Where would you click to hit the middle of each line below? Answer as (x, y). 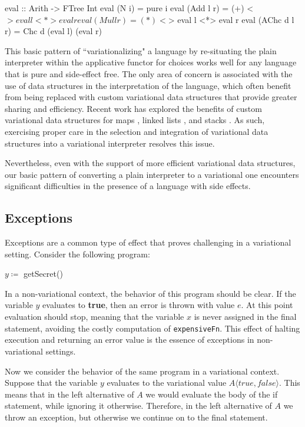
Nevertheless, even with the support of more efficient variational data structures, (150, 163)
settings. (61, 351)
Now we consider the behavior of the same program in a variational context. (142, 371)
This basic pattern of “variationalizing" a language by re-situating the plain (141, 50)
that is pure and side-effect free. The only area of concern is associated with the (149, 73)
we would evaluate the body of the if (212, 394)
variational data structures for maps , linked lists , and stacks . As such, (135, 120)
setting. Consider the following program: (77, 254)
